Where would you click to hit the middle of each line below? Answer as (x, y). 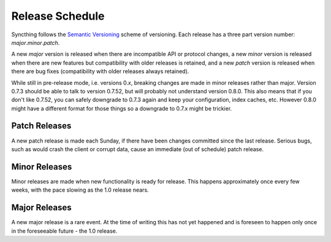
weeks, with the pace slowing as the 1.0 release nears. (80, 190)
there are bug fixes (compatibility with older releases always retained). (100, 71)
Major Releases (41, 208)
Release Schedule (58, 16)
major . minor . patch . (36, 42)
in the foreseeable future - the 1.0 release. (64, 231)
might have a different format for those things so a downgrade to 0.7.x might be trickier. (122, 108)
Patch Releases (41, 126)
